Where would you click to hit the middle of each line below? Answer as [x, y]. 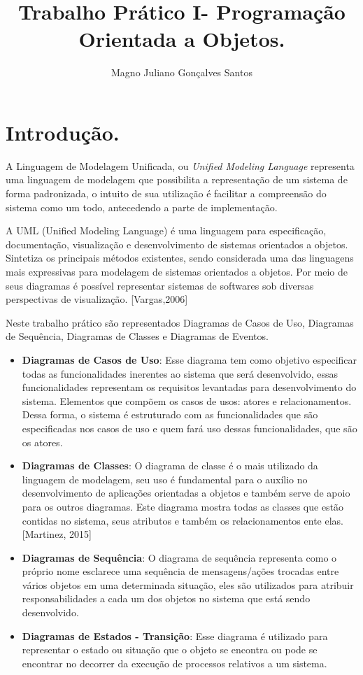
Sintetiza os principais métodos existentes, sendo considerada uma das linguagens [180, 258]
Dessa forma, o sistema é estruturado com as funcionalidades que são [170, 414]
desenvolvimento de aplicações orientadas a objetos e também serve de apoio [186, 493]
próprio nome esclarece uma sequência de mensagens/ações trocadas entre [180, 571]
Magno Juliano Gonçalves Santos [182, 72]
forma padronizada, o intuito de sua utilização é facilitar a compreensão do [166, 193]
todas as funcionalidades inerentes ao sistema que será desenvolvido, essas [180, 373]
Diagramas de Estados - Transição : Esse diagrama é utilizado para [175, 635]
